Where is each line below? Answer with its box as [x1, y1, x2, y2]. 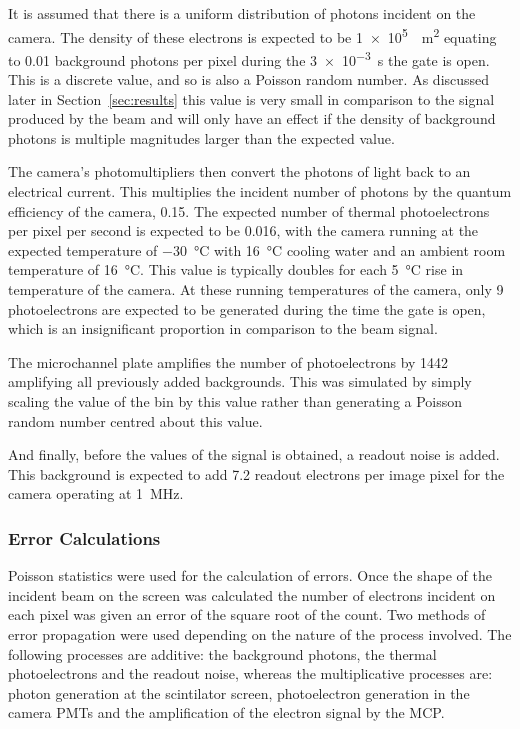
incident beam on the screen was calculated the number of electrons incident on [8, 584, 496, 605]
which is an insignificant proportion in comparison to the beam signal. [8, 318, 438, 339]
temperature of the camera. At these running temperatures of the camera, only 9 [8, 279, 504, 300]
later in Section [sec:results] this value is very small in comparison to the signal [8, 88, 495, 109]
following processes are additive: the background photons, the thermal [8, 643, 437, 664]
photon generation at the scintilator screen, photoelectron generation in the [8, 682, 470, 703]
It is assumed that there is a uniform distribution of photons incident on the [8, 3, 476, 23]
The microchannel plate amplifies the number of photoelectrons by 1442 [8, 351, 449, 372]
